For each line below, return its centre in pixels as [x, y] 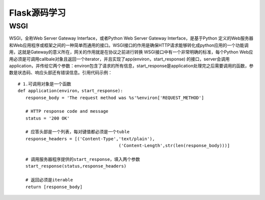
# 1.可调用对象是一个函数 [44, 84]
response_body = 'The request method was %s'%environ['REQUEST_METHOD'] [115, 98]
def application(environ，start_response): [70, 91]
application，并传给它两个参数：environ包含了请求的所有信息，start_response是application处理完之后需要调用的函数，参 [131, 66]
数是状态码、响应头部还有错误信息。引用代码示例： [61, 73]
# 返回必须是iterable [49, 180]
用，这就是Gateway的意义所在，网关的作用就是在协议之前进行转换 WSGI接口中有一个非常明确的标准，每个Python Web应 [131, 52]
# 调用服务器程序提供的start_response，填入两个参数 [83, 160]
